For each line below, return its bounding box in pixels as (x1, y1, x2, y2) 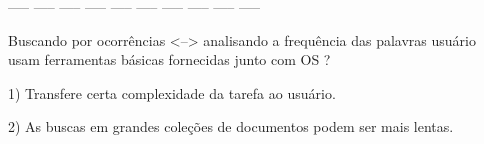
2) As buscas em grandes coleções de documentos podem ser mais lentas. (8, 116, 454, 137)
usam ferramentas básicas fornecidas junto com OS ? (8, 49, 331, 70)
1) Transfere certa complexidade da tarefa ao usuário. (8, 82, 336, 103)
